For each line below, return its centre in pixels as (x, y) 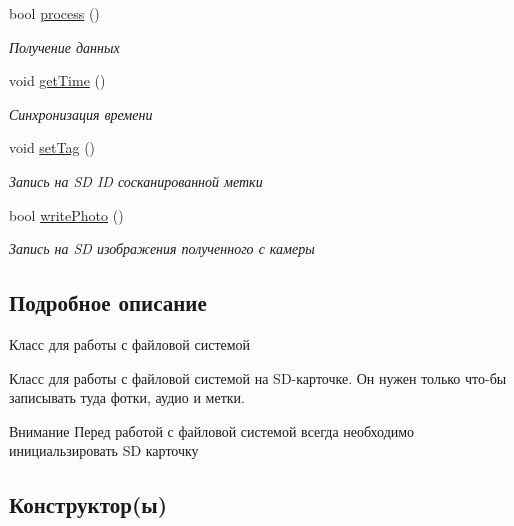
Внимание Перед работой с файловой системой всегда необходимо (212, 430)
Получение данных (64, 46)
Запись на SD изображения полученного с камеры (162, 248)
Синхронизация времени (81, 113)
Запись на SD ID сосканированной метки (136, 180)
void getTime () (57, 80)
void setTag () (52, 147)
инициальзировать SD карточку (104, 450)
